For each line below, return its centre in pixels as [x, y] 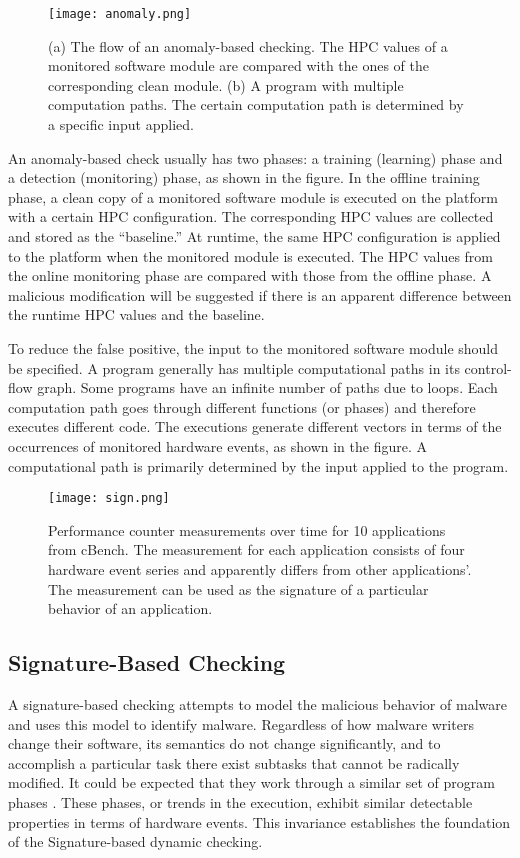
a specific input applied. [121, 124]
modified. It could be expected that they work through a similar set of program [251, 782]
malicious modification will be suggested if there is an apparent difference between [260, 294]
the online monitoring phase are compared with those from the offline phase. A [250, 275]
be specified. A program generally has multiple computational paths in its [234, 367]
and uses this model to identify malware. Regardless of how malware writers [241, 723]
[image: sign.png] [109, 498]
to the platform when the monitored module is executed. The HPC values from [251, 255]
